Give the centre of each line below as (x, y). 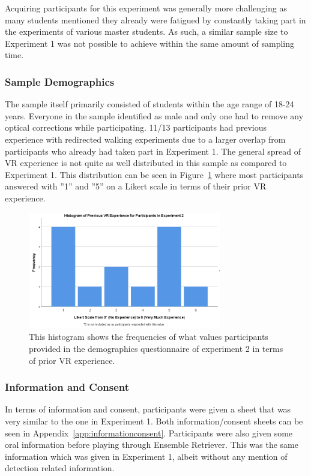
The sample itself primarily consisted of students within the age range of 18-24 (149, 104)
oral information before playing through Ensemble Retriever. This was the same (152, 445)
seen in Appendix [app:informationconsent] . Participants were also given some (149, 433)
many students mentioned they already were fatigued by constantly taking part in (155, 19)
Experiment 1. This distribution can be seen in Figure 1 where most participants (154, 174)
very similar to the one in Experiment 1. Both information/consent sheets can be (154, 421)
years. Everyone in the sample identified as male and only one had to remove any (154, 115)
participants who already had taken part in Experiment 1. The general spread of (153, 151)
